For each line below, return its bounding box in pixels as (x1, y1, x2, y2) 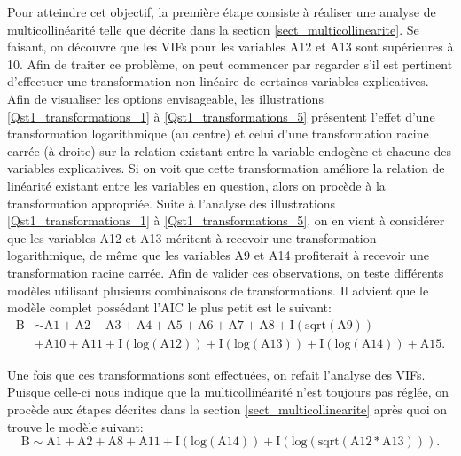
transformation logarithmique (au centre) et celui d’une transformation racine (7, 124, 429, 143)
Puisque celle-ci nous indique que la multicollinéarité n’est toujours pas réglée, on (7, 382, 449, 401)
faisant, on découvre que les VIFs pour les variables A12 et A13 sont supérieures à (7, 37, 454, 56)
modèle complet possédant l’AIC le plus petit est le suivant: (7, 298, 332, 317)
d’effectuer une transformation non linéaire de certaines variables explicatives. (7, 72, 429, 90)
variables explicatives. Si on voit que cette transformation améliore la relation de (7, 159, 445, 177)
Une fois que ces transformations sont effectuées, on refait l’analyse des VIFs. (7, 365, 426, 383)
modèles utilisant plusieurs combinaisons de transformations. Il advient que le (7, 280, 429, 299)
